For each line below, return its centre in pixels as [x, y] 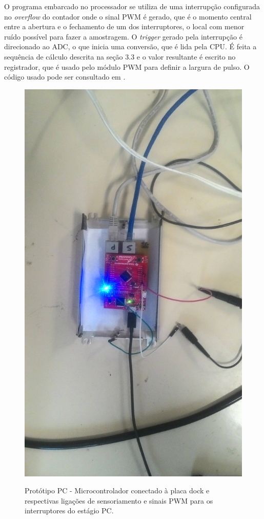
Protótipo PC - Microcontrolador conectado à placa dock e [117, 491]
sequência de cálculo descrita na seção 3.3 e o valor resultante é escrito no [120, 56]
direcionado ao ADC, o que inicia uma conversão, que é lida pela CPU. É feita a [130, 46]
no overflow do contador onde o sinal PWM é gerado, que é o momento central [128, 16]
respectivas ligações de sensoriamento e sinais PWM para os [119, 500]
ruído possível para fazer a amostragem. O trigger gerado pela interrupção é [123, 36]
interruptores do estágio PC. [69, 511]
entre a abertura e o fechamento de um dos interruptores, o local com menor [124, 26]
